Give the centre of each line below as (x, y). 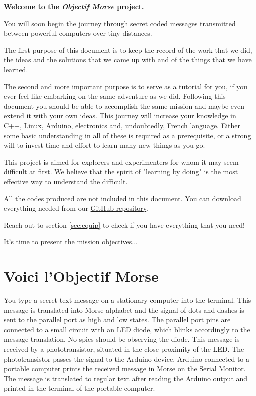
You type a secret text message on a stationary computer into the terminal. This (128, 300)
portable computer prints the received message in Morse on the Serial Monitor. (125, 368)
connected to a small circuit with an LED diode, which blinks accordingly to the (127, 329)
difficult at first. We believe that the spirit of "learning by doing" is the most (121, 172)
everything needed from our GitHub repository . (76, 208)
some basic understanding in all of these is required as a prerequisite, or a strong (128, 135)
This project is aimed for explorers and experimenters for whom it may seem (121, 162)
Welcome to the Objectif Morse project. (74, 6)
